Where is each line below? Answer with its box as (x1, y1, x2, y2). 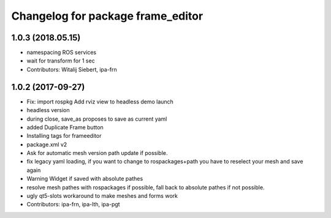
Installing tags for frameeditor (26, 132, 102, 140)
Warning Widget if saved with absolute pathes (26, 175, 143, 182)
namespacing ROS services (26, 49, 97, 56)
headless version (26, 107, 70, 114)
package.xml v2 (26, 141, 67, 148)
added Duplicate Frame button (26, 123, 104, 131)
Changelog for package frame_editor (11, 9, 204, 23)
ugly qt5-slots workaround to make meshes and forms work (26, 192, 178, 200)
